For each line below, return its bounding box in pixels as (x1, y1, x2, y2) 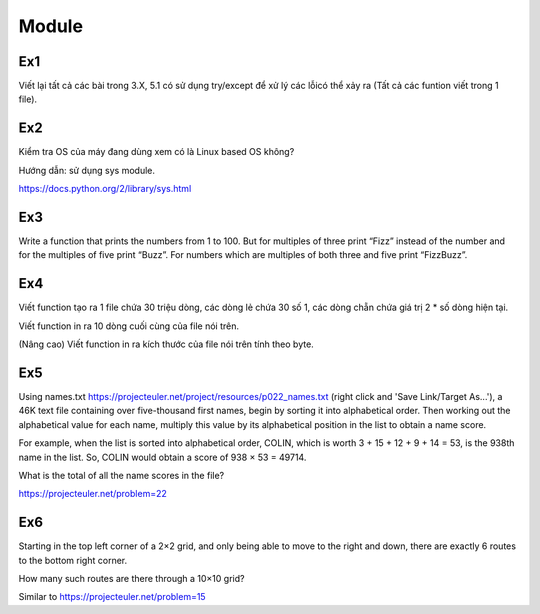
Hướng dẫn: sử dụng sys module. (18, 164, 155, 176)
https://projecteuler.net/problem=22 (18, 488, 167, 500)
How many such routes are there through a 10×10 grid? (18, 573, 245, 585)
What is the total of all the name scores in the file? (18, 469, 225, 481)
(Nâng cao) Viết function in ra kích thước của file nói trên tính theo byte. (18, 338, 314, 350)
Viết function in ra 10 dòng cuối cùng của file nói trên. (18, 320, 240, 332)
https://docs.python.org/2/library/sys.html (18, 183, 192, 195)
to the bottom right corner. (18, 554, 128, 566)
